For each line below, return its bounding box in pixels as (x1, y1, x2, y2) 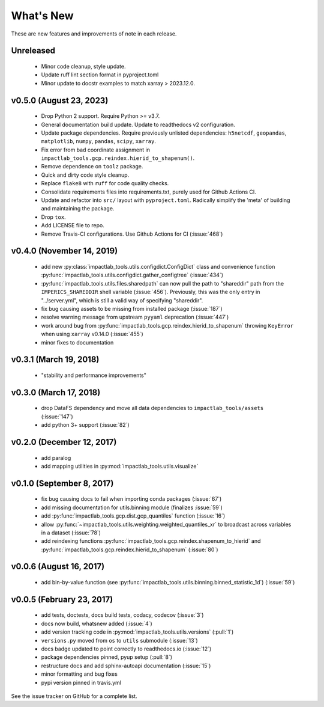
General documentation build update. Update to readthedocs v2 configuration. (41, 121, 235, 128)
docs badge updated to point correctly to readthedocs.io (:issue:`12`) (41, 645, 212, 652)
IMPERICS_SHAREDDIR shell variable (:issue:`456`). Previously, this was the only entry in (41, 289, 260, 296)
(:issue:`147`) (41, 412, 73, 420)
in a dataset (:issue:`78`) (41, 529, 101, 536)
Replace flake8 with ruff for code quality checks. (41, 180, 169, 187)
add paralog (41, 454, 71, 461)
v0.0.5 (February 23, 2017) (11, 594, 113, 604)
